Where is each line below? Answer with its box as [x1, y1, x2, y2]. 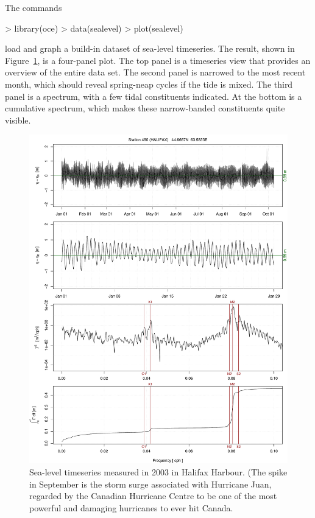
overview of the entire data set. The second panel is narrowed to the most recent [5, 66, 306, 79]
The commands [5, 1, 62, 13]
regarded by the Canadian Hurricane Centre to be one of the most [29, 489, 277, 502]
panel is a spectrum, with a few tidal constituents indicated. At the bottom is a [5, 89, 302, 102]
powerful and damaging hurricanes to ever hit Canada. [29, 501, 233, 514]
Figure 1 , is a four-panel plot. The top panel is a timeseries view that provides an [5, 54, 311, 66]
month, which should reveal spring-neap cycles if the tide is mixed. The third [5, 77, 293, 90]
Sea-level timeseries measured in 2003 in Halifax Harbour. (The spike [29, 465, 288, 478]
